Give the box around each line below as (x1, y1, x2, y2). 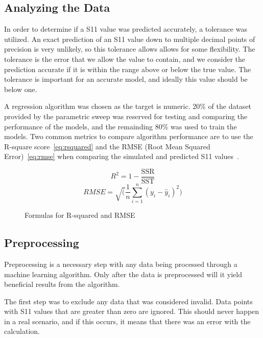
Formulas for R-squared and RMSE (25, 210, 135, 220)
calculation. (4, 326, 40, 336)
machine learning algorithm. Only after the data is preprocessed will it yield (4, 268, 242, 279)
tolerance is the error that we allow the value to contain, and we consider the (4, 53, 246, 64)
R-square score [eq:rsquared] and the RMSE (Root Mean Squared (4, 141, 210, 151)
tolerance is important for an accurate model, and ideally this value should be (4, 74, 248, 84)
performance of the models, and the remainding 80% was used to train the (4, 121, 237, 131)
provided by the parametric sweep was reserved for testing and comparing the (4, 110, 248, 121)
